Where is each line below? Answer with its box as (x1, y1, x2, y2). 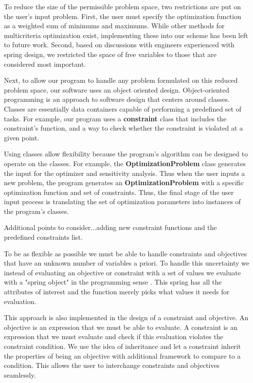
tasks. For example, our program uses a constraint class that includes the (4, 113, 227, 123)
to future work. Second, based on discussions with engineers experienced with (4, 39, 235, 50)
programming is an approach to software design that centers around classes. (4, 94, 230, 104)
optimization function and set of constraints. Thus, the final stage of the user (4, 187, 234, 197)
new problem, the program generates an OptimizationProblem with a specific (4, 177, 244, 188)
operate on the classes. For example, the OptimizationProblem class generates (4, 158, 246, 168)
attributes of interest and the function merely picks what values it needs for (4, 287, 230, 297)
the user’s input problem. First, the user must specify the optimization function (4, 11, 241, 21)
